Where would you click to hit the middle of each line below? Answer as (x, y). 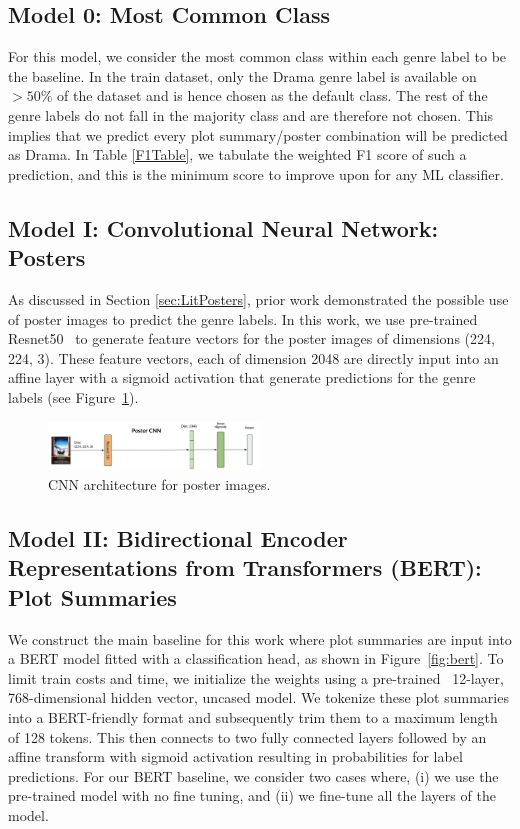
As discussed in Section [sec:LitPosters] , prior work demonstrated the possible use (258, 298)
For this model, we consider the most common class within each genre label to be (257, 56)
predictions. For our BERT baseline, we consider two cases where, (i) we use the (253, 775)
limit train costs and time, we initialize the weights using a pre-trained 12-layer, (256, 677)
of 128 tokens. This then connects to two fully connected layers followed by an (247, 736)
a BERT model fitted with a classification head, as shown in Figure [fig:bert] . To (256, 658)
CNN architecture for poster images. (159, 484)
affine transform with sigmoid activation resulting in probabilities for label (235, 756)
